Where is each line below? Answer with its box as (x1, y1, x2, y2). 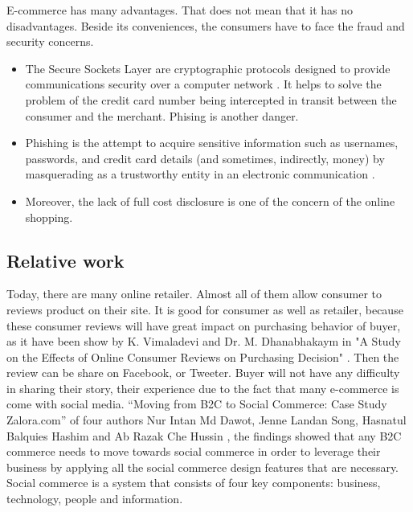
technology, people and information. (6, 490, 183, 507)
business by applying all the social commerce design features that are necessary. (6, 458, 399, 475)
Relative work (6, 248, 125, 272)
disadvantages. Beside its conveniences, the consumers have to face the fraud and (6, 17, 405, 34)
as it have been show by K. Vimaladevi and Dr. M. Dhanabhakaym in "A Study (6, 333, 401, 350)
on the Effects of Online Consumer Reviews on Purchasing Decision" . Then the (6, 348, 399, 365)
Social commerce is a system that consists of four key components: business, (6, 474, 381, 491)
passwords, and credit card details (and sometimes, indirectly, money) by (25, 150, 385, 166)
